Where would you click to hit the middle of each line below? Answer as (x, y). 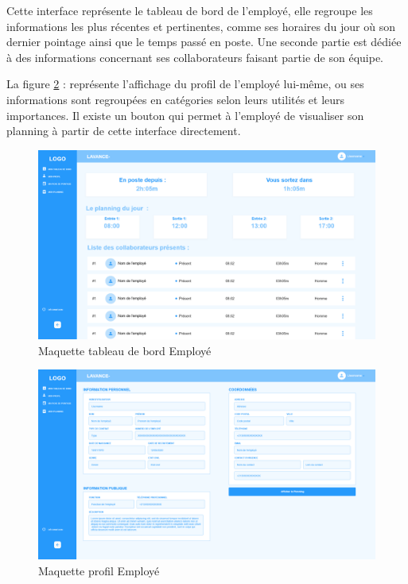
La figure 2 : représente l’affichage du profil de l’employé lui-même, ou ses (185, 84)
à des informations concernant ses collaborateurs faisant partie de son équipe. (195, 57)
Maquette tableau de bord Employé (125, 350)
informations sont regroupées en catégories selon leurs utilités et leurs (176, 99)
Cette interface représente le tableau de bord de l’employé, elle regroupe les (190, 10)
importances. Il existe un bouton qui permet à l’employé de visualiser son (185, 115)
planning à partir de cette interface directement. (124, 131)
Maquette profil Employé (99, 570)
